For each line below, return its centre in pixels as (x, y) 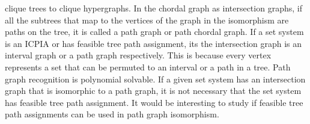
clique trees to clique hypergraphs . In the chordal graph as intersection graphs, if (153, 8)
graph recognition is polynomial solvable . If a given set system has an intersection (155, 79)
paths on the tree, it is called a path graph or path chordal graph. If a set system (154, 32)
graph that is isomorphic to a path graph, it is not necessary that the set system (153, 91)
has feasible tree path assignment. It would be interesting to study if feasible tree (154, 102)
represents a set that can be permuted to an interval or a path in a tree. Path (148, 67)
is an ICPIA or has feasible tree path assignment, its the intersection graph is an (153, 43)
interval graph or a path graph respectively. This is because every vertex (138, 55)
